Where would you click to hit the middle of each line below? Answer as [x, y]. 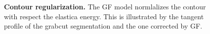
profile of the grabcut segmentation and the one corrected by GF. [103, 26]
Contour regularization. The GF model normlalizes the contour [105, 6]
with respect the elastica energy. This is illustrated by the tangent [104, 16]
